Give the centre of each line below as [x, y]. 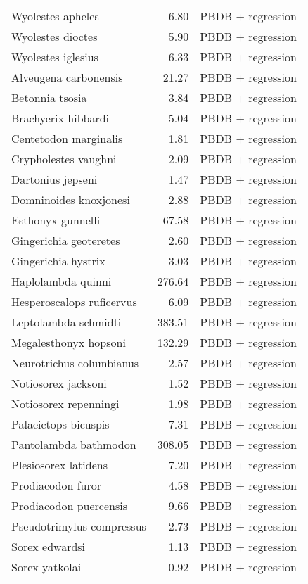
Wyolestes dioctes [54, 36]
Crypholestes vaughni [64, 159]
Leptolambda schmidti [66, 322]
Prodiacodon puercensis [69, 506]
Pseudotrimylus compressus [79, 526]
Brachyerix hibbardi [60, 118]
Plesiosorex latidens [59, 465]
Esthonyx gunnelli [56, 220]
